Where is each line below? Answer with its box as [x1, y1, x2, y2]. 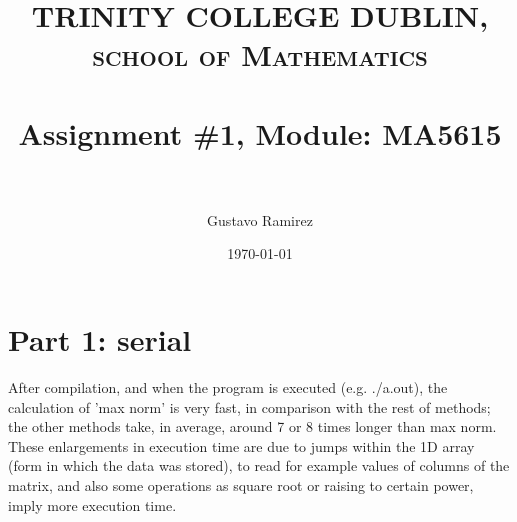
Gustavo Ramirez [207, 209, 313, 230]
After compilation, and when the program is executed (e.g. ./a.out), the [8, 377, 448, 397]
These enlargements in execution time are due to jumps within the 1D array [8, 435, 475, 456]
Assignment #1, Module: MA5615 [18, 112, 502, 153]
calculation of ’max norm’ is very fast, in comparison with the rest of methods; [8, 396, 491, 417]
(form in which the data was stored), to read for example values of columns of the [8, 455, 510, 476]
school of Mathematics [92, 34, 428, 75]
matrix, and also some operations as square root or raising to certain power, [8, 474, 474, 495]
